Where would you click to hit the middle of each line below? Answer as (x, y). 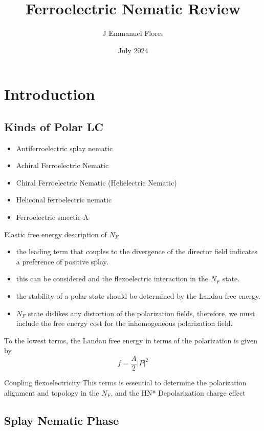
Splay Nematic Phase (62, 420)
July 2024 (133, 50)
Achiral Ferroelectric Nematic (62, 165)
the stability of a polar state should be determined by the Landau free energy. (138, 296)
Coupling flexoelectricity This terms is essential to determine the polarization (125, 383)
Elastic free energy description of (56, 234)
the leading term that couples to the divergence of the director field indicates (137, 251)
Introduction (50, 94)
